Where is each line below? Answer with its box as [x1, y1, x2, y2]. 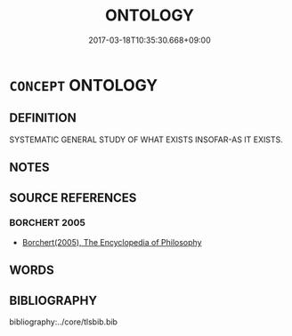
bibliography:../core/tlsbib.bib [9, 316, 118, 327]
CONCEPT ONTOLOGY [9, 75, 158, 95]
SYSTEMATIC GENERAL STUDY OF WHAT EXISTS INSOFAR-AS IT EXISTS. [9, 134, 283, 145]
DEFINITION [9, 110, 77, 125]
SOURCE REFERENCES [9, 190, 137, 205]
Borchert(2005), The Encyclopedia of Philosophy [21, 236, 202, 247]
